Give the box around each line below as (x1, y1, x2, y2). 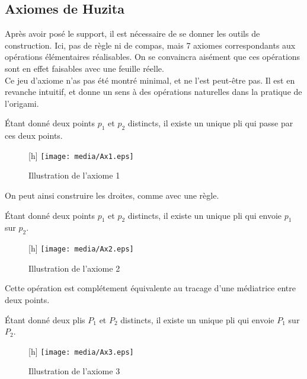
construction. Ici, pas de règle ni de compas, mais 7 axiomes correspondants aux (5, 39, 296, 51)
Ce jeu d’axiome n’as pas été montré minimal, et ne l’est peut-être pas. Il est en (5, 74, 295, 86)
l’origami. (5, 97, 39, 109)
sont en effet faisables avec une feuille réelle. (5, 62, 164, 74)
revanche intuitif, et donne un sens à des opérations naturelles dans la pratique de (5, 85, 302, 98)
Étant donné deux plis (5, 313, 85, 326)
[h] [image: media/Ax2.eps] (28, 242, 134, 254)
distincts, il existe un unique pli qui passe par (127, 117, 293, 129)
